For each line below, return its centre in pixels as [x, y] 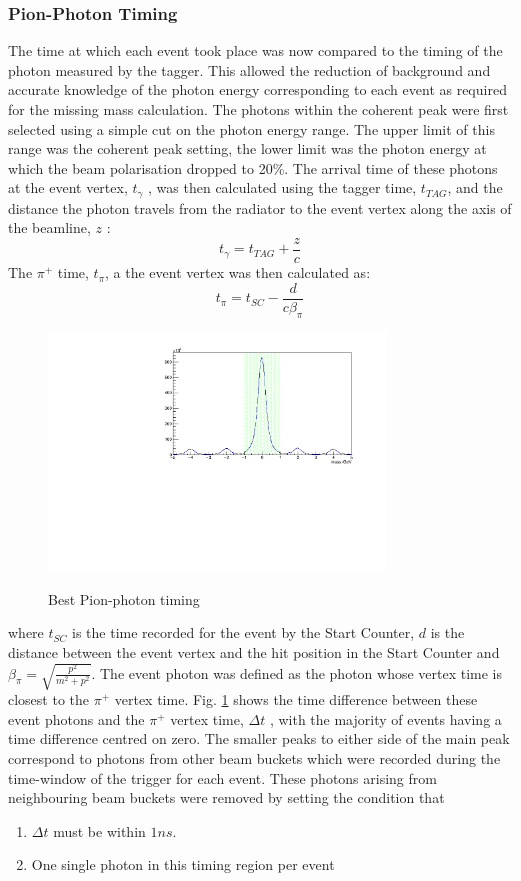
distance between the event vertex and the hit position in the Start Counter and [254, 652]
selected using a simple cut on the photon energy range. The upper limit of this [251, 128]
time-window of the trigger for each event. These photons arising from [222, 777]
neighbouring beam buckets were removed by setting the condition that [226, 797]
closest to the [49, 699]
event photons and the [76, 718]
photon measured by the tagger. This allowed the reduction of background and [249, 69]
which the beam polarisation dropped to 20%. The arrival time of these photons [253, 167]
